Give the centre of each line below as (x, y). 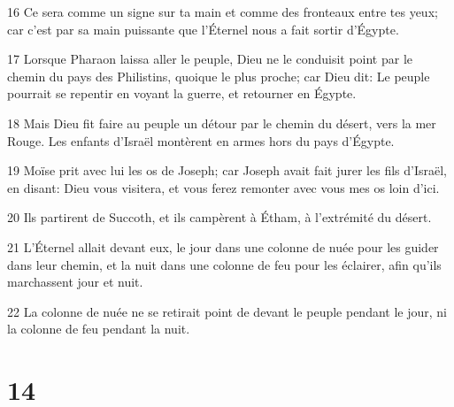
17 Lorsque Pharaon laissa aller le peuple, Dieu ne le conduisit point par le (210, 59)
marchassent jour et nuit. (75, 282)
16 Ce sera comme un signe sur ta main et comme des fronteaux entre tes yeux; (223, 12)
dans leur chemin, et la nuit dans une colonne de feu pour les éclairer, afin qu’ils (224, 264)
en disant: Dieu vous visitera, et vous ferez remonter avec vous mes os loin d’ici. (223, 187)
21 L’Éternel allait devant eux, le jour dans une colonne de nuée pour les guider (223, 246)
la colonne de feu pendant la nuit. (99, 329)
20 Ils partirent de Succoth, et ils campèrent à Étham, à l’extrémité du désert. (219, 217)
